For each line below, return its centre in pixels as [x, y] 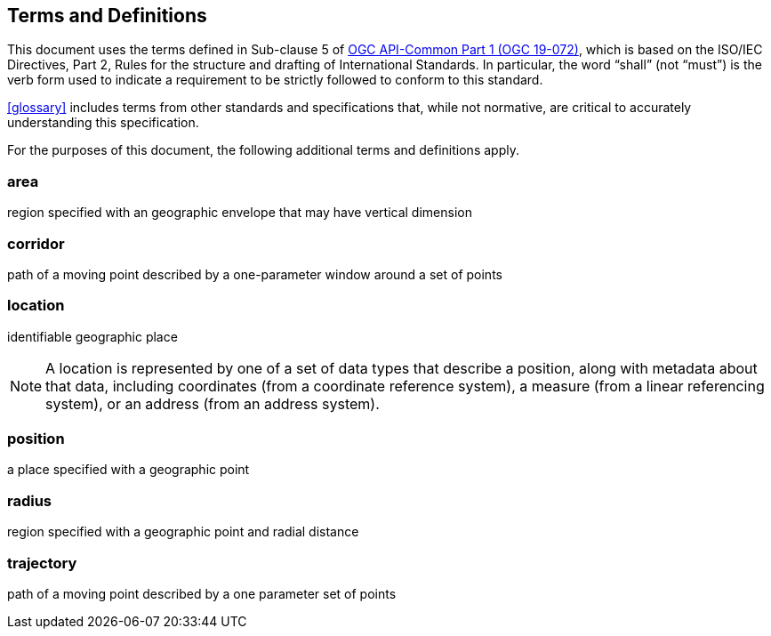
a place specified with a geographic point [128, 470]
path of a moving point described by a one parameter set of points [202, 593]
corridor [36, 243]
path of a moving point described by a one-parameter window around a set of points [255, 274]
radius [30, 500]
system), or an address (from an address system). [213, 403]
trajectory [42, 563]
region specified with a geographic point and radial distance [183, 532]
